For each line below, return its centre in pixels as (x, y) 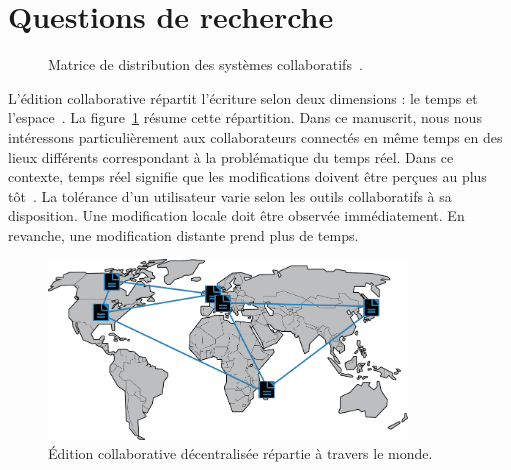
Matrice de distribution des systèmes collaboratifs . (205, 64)
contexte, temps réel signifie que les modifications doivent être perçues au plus (247, 176)
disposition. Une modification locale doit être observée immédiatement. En (236, 215)
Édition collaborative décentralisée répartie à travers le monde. (240, 453)
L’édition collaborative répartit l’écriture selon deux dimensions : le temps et (243, 97)
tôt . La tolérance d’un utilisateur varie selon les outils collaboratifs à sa (230, 195)
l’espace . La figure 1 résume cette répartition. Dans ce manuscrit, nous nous (245, 117)
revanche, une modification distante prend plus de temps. (183, 234)
